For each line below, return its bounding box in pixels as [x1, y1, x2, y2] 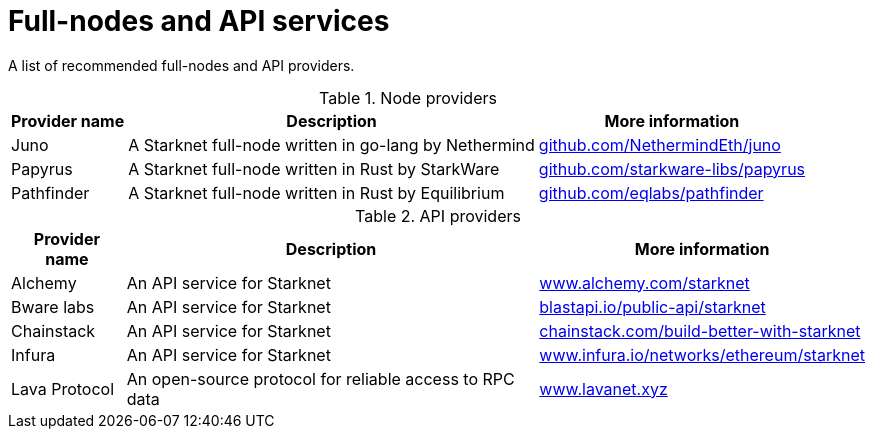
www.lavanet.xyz [539, 378, 668, 399]
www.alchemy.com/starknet [539, 272, 750, 293]
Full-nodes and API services [8, 4, 390, 38]
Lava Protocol [11, 378, 115, 399]
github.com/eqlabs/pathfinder [538, 182, 764, 203]
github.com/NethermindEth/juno [538, 134, 781, 155]
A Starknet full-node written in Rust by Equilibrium [128, 182, 505, 203]
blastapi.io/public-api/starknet [539, 296, 766, 317]
